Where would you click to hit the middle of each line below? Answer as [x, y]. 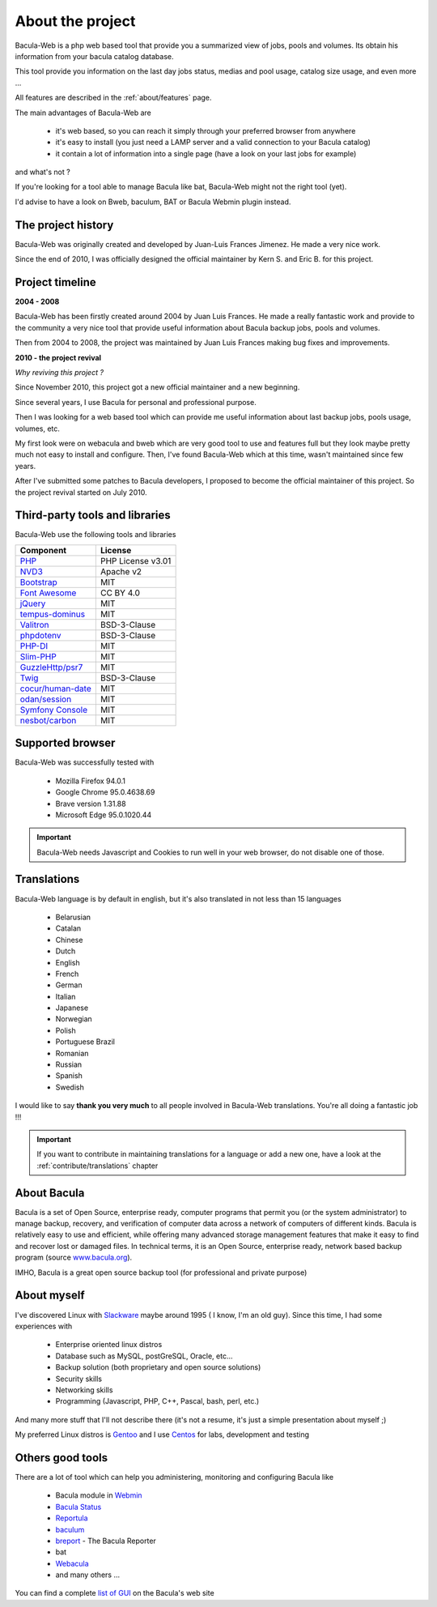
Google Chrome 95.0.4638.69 [105, 792]
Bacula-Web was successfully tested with [85, 762]
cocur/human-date [56, 688]
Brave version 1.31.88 [91, 803]
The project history [64, 225]
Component [43, 550]
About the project [75, 21]
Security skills [79, 1379]
